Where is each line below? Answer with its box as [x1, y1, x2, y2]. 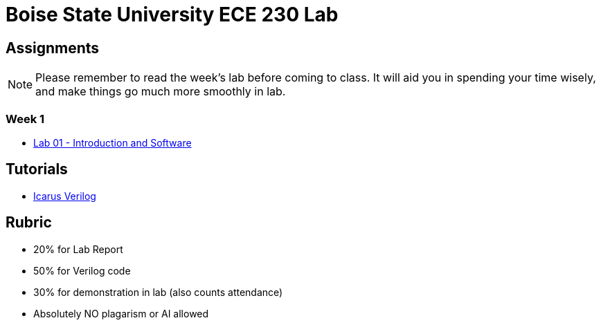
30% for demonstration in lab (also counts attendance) [33, 286, 283, 298]
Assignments [6, 39, 100, 57]
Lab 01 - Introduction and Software [33, 136, 192, 149]
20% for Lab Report [33, 243, 123, 255]
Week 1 [6, 111, 45, 126]
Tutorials [6, 160, 68, 178]
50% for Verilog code [33, 264, 131, 277]
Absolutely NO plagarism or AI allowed [33, 307, 209, 319]
